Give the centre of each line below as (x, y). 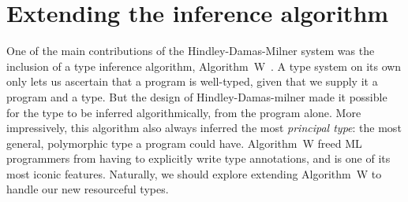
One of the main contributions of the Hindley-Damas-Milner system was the (191, 51)
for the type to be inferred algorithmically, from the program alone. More (184, 112)
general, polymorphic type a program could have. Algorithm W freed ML (184, 143)
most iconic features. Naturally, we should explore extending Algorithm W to (194, 173)
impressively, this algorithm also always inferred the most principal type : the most (204, 128)
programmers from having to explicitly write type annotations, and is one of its (198, 158)
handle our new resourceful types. (88, 189)
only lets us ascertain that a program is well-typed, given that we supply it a (192, 81)
